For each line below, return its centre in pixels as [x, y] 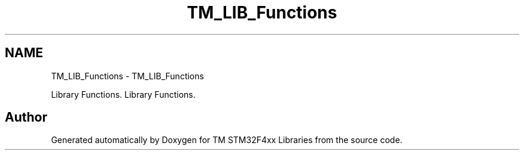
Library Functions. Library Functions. [123, 94]
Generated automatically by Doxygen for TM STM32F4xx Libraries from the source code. [227, 140]
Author [26, 117]
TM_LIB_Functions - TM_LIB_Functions [127, 76]
